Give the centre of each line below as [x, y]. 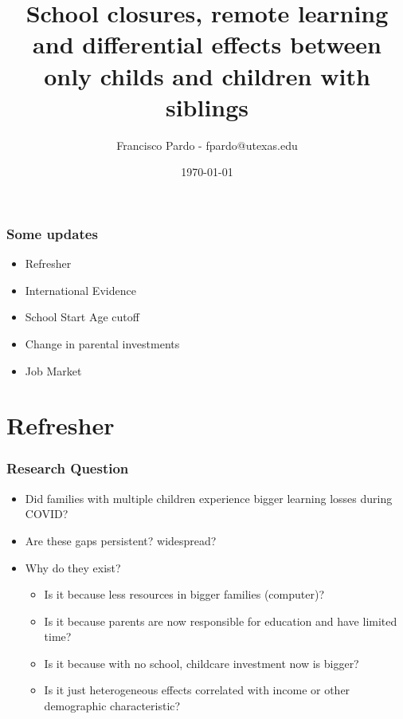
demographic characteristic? [112, 706]
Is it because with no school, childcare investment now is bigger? [201, 663]
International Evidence [80, 290]
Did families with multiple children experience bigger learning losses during [209, 498]
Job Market [53, 370]
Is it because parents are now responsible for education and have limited [221, 621]
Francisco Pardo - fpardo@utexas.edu [207, 145]
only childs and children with [207, 75]
